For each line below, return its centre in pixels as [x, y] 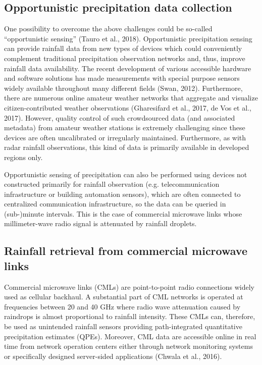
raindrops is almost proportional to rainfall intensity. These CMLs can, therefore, [130, 316]
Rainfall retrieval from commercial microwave [126, 251]
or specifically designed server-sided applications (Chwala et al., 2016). [113, 356]
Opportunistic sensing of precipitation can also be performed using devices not [126, 174]
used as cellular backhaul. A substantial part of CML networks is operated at [124, 297]
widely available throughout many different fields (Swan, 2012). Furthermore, [123, 88]
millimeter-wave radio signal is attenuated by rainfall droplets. [100, 223]
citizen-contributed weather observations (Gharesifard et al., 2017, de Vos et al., [128, 107]
